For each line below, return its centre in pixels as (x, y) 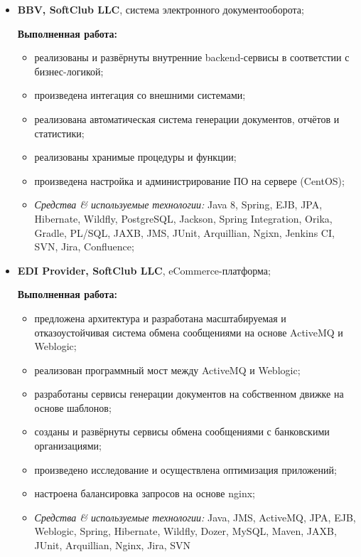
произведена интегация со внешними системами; (140, 95)
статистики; (59, 133)
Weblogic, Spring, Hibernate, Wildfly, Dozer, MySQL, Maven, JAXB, (185, 531)
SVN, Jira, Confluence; (84, 246)
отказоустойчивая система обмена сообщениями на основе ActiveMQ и (189, 332)
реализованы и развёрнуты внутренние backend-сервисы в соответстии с (192, 57)
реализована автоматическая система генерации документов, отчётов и (187, 118)
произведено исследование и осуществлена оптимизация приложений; (185, 469)
